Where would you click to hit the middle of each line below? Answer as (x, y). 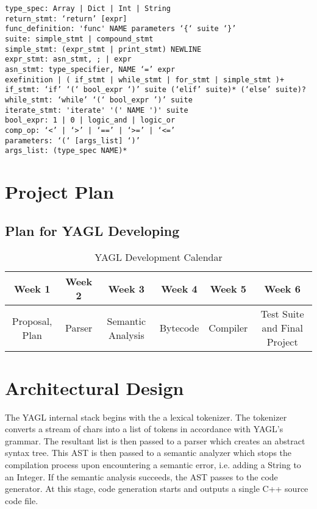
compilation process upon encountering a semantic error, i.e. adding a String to (153, 464)
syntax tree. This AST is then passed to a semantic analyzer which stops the (148, 453)
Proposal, (32, 321)
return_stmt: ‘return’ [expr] (66, 19)
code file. (22, 500)
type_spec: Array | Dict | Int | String (88, 9)
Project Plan (59, 192)
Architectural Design (94, 387)
